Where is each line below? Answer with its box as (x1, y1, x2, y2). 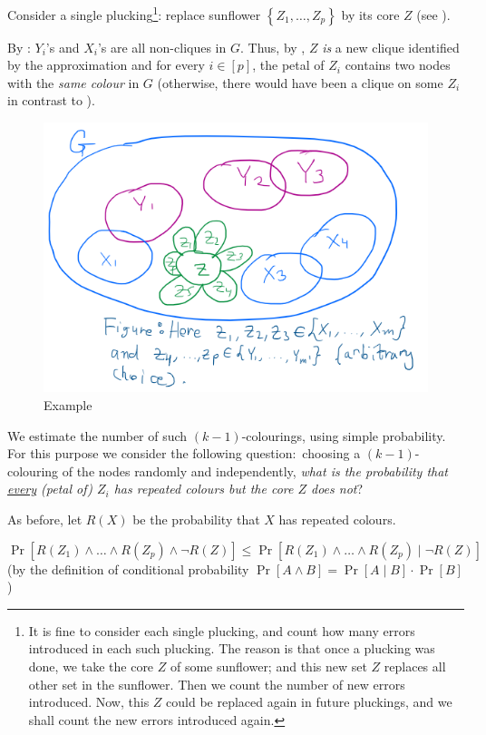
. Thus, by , (239, 37, 306, 56)
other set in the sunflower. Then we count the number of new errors (28, 674, 405, 693)
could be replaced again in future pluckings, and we (166, 692, 452, 711)
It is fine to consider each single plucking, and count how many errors (28, 621, 415, 640)
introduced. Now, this (28, 692, 150, 711)
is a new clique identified (322, 37, 460, 56)
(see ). (416, 5, 451, 24)
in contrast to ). (7, 91, 95, 110)
